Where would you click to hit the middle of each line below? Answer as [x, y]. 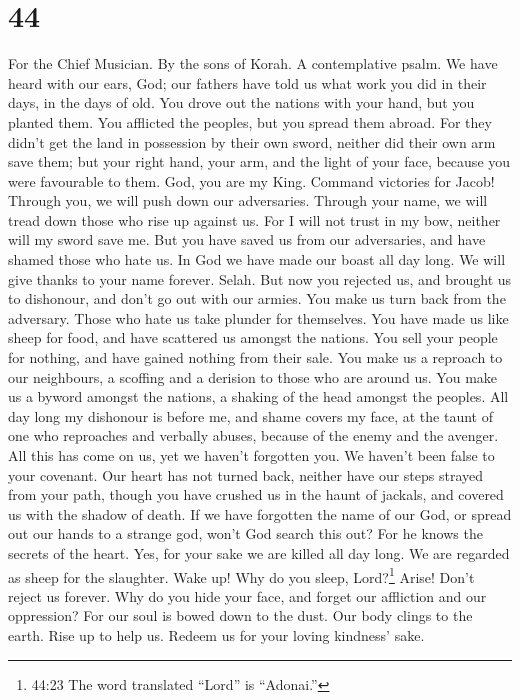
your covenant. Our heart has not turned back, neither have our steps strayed [246, 474]
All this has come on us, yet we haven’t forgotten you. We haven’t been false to [251, 455]
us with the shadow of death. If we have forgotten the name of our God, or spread [260, 513]
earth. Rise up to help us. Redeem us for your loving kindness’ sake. [216, 635]
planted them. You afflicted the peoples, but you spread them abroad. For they [250, 121]
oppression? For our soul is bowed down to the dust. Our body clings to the [240, 615]
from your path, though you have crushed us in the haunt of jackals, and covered [256, 494]
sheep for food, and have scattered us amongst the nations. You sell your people [253, 337]
